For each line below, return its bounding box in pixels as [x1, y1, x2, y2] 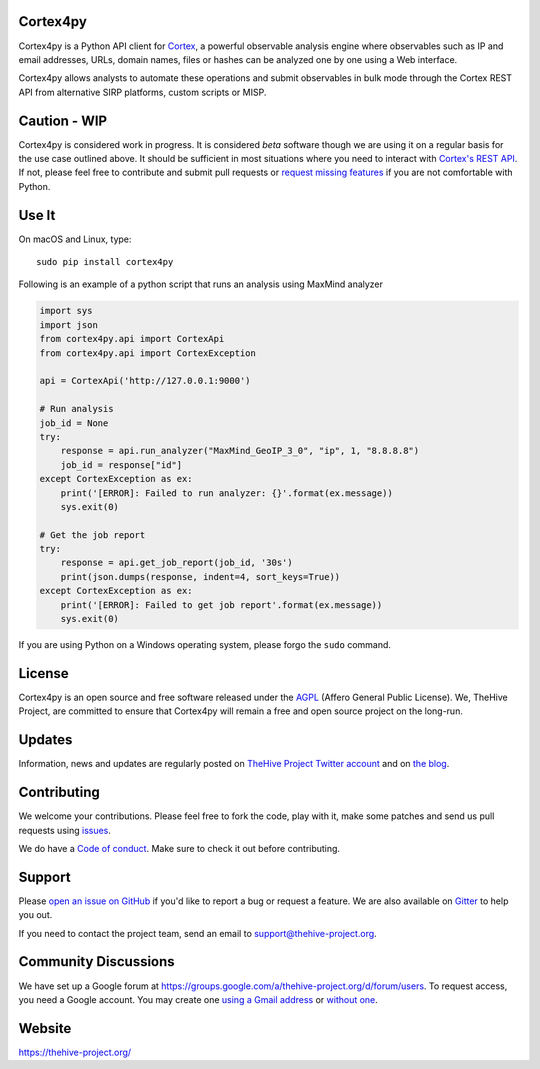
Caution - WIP [18, 112, 108, 129]
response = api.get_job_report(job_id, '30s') [60, 557, 294, 569]
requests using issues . [18, 824, 112, 836]
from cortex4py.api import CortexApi [39, 333, 225, 345]
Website [18, 1020, 72, 1037]
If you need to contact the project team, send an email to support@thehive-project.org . [18, 927, 377, 939]
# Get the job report [39, 529, 146, 540]
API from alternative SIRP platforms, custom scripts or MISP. [18, 86, 267, 98]
